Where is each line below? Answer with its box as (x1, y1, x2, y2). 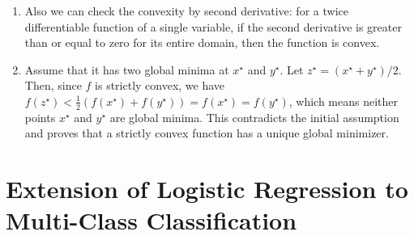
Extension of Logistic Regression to (6, 172, 408, 205)
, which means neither (288, 92, 398, 109)
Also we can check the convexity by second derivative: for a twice (24, 2, 348, 19)
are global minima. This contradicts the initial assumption (109, 108, 399, 125)
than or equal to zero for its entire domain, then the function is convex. (24, 34, 380, 51)
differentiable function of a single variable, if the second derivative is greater (24, 18, 402, 35)
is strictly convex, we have (95, 77, 225, 94)
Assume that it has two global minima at (24, 61, 229, 78)
